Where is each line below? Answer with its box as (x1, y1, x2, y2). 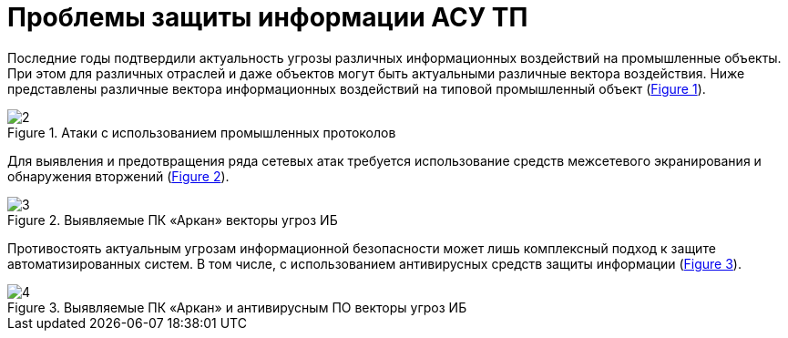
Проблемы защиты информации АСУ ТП (7, 2, 528, 33)
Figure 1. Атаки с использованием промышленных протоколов (7, 124, 396, 140)
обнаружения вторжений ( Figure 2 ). (7, 168, 230, 184)
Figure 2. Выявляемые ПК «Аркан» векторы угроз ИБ (7, 211, 338, 228)
